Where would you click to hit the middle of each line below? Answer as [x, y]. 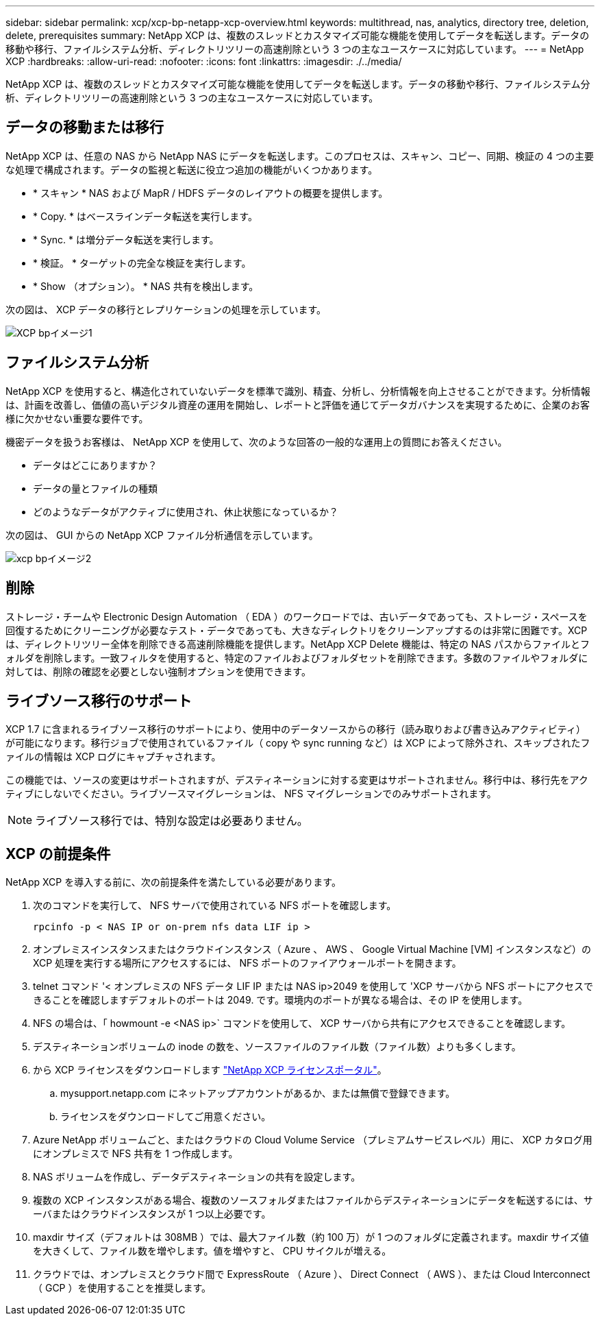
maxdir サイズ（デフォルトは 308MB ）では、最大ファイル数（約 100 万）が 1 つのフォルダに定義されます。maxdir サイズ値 [311, 1237]
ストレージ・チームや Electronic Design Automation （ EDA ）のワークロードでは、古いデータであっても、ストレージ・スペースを [297, 616]
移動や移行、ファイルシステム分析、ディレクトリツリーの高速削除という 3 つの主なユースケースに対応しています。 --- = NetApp [295, 49]
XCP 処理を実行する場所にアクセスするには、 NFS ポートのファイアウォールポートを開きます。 [247, 963]
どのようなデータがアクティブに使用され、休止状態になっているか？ [186, 511]
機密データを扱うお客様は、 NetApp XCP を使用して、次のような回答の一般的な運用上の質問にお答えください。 [257, 441]
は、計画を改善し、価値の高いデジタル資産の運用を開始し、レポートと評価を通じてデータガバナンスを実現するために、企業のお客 [298, 404]
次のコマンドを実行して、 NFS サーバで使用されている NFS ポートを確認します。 [215, 906]
